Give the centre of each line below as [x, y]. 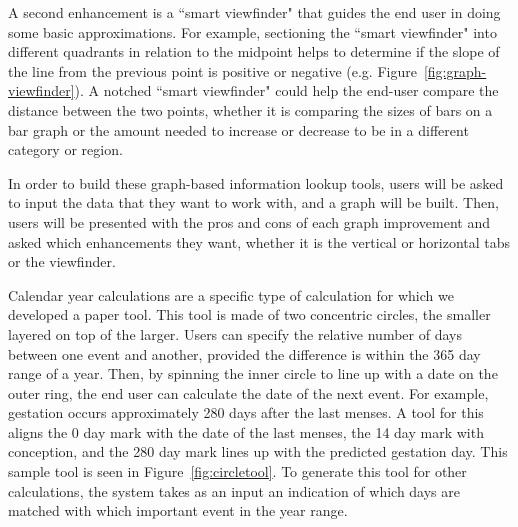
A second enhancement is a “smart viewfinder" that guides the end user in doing [254, 12]
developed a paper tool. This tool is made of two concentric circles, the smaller [249, 314]
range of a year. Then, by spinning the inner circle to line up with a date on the [253, 373]
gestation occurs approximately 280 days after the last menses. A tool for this [246, 412]
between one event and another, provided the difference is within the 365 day [244, 353]
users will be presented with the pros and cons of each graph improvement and [249, 221]
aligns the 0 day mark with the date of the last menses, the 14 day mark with [246, 431]
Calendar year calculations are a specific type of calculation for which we [231, 294]
